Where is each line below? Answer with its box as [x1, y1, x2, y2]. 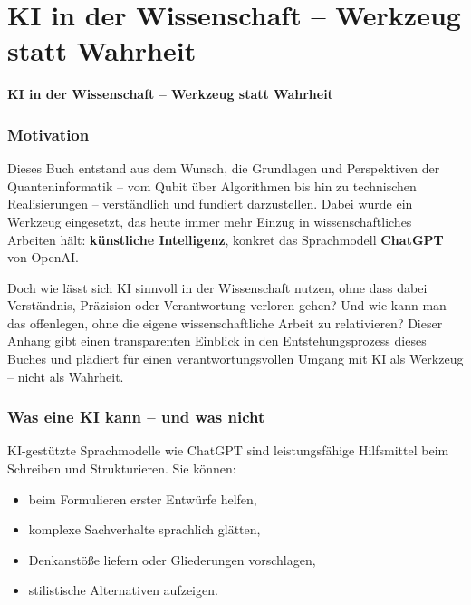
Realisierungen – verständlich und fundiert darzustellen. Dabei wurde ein [7, 194, 413, 213]
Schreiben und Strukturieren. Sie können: [7, 459, 236, 478]
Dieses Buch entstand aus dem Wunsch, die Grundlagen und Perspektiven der [7, 159, 440, 178]
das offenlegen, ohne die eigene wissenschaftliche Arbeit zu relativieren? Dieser [7, 313, 443, 332]
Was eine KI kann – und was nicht [7, 405, 265, 428]
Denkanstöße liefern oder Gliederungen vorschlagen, [28, 550, 316, 569]
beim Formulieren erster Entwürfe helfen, [28, 489, 257, 508]
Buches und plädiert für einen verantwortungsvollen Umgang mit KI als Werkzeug [7, 349, 464, 368]
